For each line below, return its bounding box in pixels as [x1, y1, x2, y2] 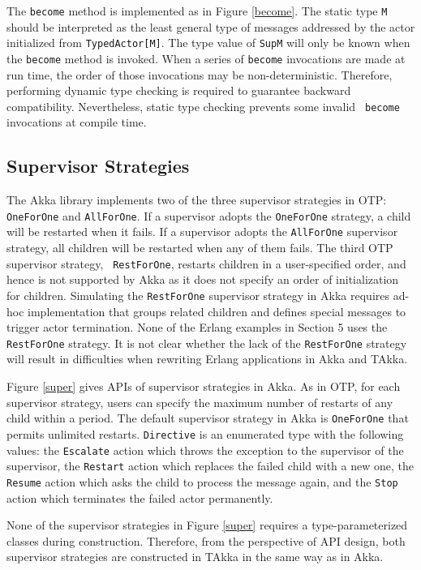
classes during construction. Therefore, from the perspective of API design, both [6, 532, 406, 549]
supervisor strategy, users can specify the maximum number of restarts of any [6, 393, 393, 410]
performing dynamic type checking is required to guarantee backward [6, 82, 351, 99]
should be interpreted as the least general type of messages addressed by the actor [6, 18, 415, 35]
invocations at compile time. [6, 114, 147, 131]
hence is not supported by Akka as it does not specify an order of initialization [6, 271, 399, 288]
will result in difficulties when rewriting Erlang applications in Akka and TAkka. [6, 350, 408, 367]
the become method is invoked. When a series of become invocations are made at [6, 49, 406, 66]
